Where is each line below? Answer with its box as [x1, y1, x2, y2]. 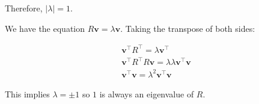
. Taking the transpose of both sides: [120, 22, 255, 34]
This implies [5, 87, 50, 100]
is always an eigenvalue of [99, 87, 194, 100]
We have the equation [5, 22, 85, 34]
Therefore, [5, 2, 43, 14]
